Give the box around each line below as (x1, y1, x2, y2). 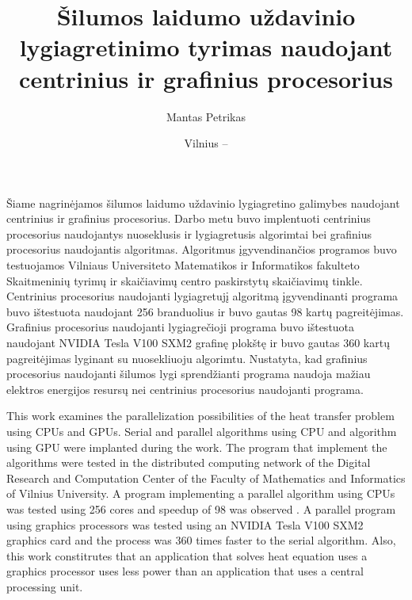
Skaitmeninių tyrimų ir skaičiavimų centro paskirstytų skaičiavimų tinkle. (6, 272, 363, 289)
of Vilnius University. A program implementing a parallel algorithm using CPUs (6, 485, 395, 502)
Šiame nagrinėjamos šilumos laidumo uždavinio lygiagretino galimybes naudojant (6, 194, 400, 211)
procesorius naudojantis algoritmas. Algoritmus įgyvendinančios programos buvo (6, 241, 397, 258)
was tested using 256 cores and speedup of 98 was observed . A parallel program (6, 500, 396, 517)
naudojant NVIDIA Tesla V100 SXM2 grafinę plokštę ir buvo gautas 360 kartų (6, 334, 390, 351)
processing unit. (6, 578, 83, 594)
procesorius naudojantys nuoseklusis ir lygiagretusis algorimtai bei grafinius (6, 225, 372, 242)
